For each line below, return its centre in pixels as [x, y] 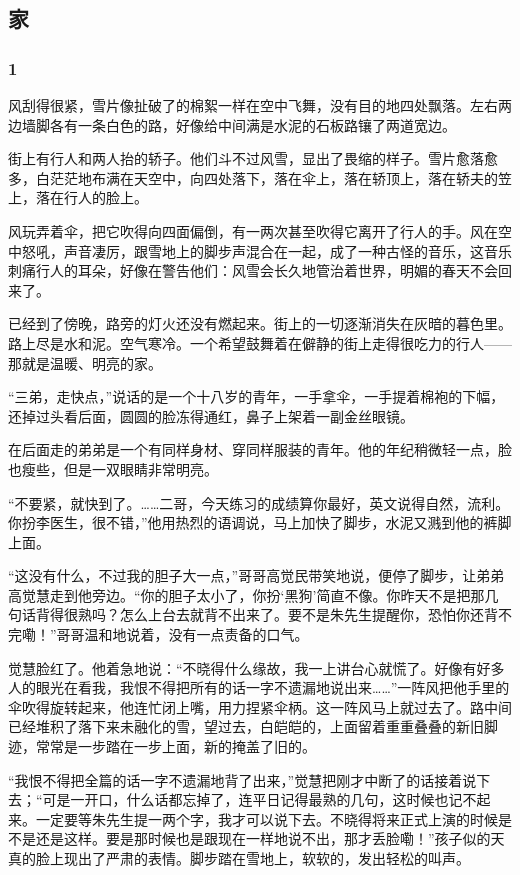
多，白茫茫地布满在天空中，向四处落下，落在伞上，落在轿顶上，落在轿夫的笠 [260, 177]
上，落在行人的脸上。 [78, 197]
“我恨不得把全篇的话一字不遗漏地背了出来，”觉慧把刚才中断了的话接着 [235, 779]
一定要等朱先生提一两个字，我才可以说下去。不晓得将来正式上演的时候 [266, 818]
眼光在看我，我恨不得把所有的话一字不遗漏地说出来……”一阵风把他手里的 [272, 687]
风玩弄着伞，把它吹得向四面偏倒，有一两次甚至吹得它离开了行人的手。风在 [253, 230]
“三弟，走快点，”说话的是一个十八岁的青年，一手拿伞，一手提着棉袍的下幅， [256, 396]
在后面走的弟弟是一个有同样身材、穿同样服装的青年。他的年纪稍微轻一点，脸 [260, 449]
